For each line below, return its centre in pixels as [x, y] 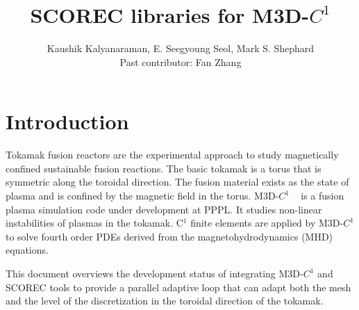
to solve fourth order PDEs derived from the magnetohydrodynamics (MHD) [169, 236]
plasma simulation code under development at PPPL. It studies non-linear [164, 209]
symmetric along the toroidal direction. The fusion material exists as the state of [177, 182]
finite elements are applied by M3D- [267, 223]
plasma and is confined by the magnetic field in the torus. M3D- [142, 196]
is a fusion [323, 196]
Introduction [67, 121]
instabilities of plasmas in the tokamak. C [94, 223]
